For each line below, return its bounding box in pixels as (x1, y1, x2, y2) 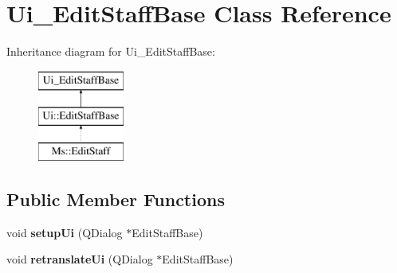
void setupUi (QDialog (6, 224, 123, 240)
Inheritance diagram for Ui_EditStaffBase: (6, 43, 215, 60)
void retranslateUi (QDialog (6, 251, 153, 267)
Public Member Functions (6, 187, 225, 212)
